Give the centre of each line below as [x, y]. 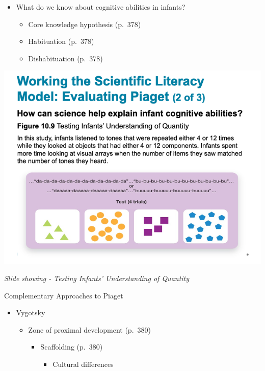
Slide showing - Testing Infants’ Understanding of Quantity [97, 278]
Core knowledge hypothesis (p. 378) [85, 24]
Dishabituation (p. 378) [65, 58]
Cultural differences [83, 364]
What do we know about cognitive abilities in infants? [101, 7]
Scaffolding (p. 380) [72, 347]
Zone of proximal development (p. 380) [89, 329]
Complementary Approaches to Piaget [64, 295]
